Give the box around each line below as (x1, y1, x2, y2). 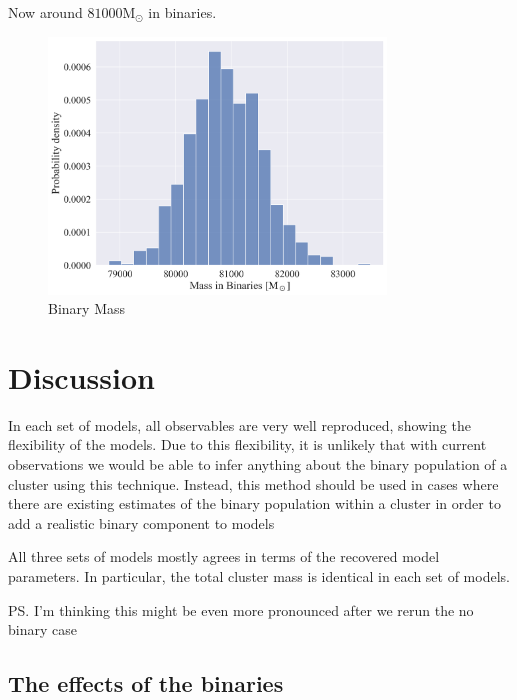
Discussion (8, 356, 155, 397)
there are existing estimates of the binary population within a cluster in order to (8, 493, 501, 514)
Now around (8, 2, 83, 22)
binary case (8, 619, 77, 640)
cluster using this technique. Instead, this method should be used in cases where (8, 473, 499, 494)
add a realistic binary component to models (8, 512, 275, 533)
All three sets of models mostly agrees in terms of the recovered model (8, 546, 440, 567)
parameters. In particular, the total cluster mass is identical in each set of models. (8, 566, 510, 587)
